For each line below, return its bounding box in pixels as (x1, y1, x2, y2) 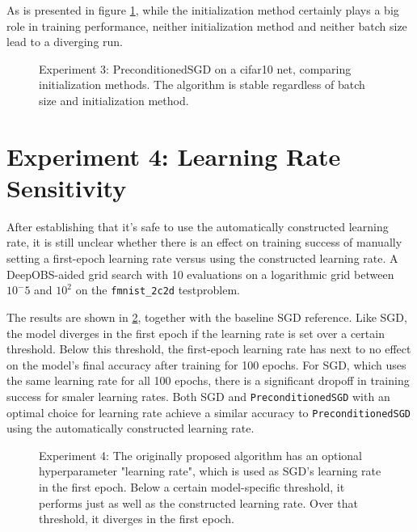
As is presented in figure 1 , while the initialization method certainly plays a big (6, 2, 399, 18)
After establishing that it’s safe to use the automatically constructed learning (6, 217, 389, 234)
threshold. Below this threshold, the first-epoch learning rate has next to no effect (6, 340, 411, 357)
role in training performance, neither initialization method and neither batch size (6, 17, 407, 34)
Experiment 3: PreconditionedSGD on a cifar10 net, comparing (39, 60, 352, 77)
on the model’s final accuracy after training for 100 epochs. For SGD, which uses (6, 356, 406, 373)
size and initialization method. (39, 91, 189, 108)
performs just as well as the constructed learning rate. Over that (39, 494, 358, 511)
